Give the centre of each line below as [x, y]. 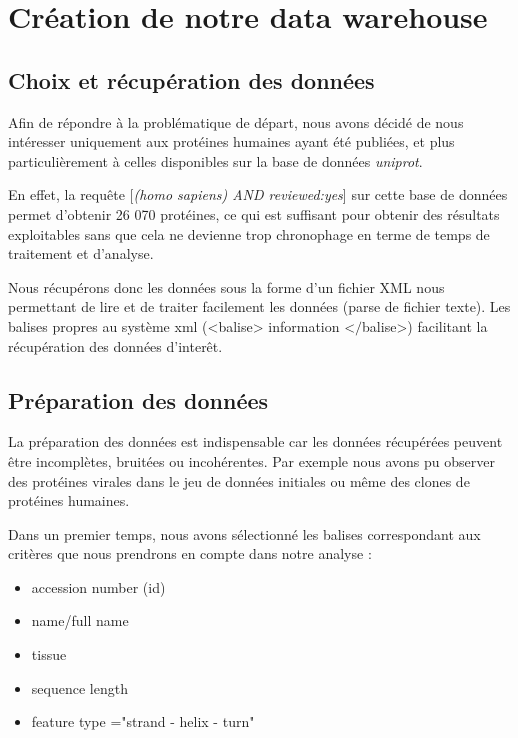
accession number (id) [98, 586]
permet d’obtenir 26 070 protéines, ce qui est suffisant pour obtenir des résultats [254, 213]
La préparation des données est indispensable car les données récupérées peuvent [255, 441]
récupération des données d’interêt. [115, 345]
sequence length [79, 687]
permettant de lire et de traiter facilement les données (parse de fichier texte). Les [259, 306]
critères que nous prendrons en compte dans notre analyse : [190, 553]
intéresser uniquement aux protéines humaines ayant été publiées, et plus [231, 141]
